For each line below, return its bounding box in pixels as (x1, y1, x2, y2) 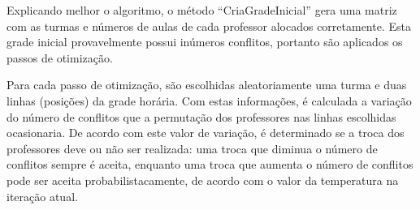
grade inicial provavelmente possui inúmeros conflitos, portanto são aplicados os (6, 33, 403, 50)
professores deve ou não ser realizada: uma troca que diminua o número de (6, 139, 378, 156)
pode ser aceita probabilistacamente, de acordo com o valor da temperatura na (6, 171, 399, 188)
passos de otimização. (6, 49, 113, 66)
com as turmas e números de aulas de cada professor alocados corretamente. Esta (6, 17, 411, 34)
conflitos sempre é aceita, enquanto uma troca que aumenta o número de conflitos (6, 156, 414, 173)
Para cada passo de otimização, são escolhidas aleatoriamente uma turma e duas (6, 76, 407, 93)
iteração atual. (6, 187, 78, 204)
